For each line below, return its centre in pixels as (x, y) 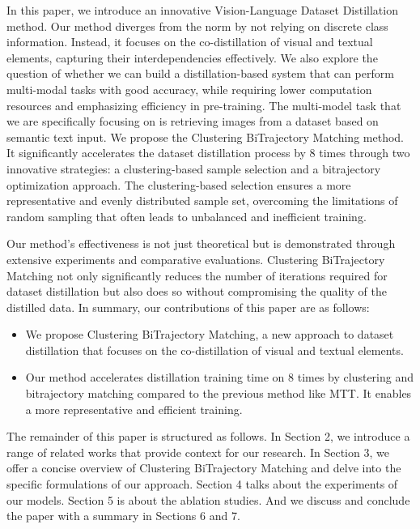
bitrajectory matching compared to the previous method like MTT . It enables (218, 393)
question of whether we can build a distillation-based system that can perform (200, 73)
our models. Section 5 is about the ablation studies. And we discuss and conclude (208, 499)
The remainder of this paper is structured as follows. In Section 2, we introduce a (208, 436)
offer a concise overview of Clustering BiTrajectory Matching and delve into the (204, 468)
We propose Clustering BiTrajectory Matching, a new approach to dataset (210, 334)
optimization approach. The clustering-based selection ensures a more (179, 184)
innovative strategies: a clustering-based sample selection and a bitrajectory (194, 168)
